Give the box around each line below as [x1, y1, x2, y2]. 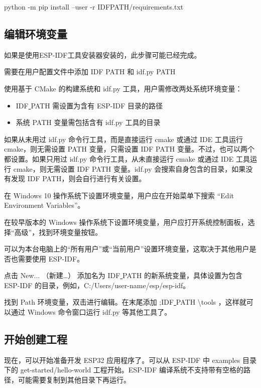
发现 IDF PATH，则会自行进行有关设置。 [11, 173, 146, 184]
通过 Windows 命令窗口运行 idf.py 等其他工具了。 [11, 307, 172, 317]
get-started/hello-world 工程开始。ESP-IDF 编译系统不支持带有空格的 [20, 364, 243, 375]
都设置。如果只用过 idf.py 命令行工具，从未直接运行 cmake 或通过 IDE [4, 153, 234, 164]
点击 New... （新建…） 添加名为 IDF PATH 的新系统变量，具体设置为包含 [4, 270, 243, 281]
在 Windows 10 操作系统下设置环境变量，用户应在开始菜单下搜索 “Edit [4, 190, 234, 200]
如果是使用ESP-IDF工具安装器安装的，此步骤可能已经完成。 [4, 49, 201, 60]
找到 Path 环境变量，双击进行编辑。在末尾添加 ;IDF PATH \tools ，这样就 [4, 297, 246, 307]
